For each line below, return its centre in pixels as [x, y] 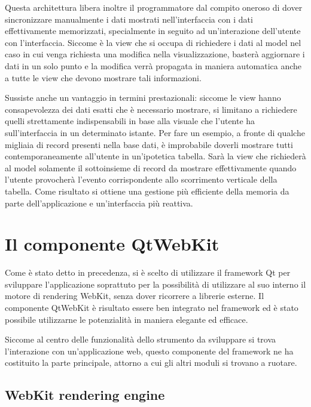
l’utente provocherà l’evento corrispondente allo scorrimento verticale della [141, 179]
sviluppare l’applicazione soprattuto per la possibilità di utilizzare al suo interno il [155, 284]
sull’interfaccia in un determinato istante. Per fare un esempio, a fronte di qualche [155, 132]
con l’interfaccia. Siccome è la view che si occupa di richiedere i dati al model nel [153, 42]
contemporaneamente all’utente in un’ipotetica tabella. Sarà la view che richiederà [155, 156]
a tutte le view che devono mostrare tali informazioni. [103, 77]
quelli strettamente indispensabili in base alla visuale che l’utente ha [130, 121]
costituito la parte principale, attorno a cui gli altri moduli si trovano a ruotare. [151, 363]
